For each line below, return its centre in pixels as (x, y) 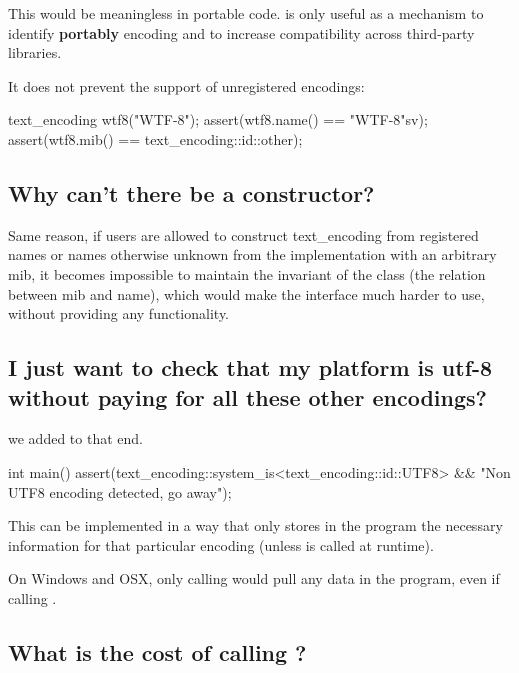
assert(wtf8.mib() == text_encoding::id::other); (155, 138)
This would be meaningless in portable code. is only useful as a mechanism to (246, 13)
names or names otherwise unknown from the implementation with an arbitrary (252, 254)
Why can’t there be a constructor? (191, 192)
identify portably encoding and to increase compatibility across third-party (241, 32)
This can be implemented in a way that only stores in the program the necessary (255, 525)
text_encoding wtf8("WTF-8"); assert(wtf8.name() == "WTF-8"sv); (218, 119)
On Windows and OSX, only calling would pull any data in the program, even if (254, 578)
